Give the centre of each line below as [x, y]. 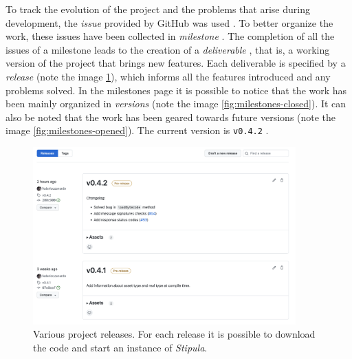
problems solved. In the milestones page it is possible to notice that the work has [176, 90]
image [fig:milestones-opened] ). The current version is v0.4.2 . [137, 130]
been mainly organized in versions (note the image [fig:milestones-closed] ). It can [176, 104]
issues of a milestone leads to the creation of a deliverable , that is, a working [168, 49]
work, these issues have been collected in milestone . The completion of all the [170, 36]
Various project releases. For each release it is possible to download [174, 334]
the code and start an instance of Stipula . [120, 347]
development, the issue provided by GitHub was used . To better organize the [169, 22]
